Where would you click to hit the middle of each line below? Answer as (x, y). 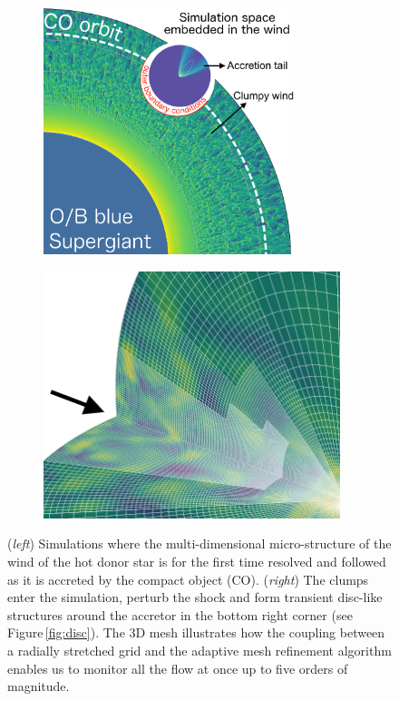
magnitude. (39, 686)
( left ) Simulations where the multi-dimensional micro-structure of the (199, 543)
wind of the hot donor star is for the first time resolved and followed (197, 562)
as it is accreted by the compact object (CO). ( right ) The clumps (188, 579)
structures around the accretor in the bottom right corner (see (180, 614)
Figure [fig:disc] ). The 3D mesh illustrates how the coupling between (196, 632)
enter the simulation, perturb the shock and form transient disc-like (195, 597)
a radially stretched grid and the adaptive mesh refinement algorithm (199, 650)
